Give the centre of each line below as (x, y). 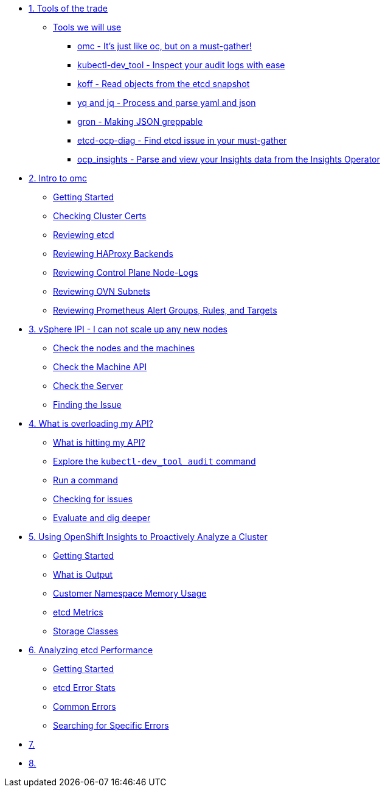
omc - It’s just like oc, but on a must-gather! (165, 46)
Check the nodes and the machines (124, 348)
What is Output (83, 574)
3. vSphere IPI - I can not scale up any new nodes (128, 329)
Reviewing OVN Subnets (102, 291)
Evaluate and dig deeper (102, 518)
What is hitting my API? (99, 442)
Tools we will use (87, 27)
